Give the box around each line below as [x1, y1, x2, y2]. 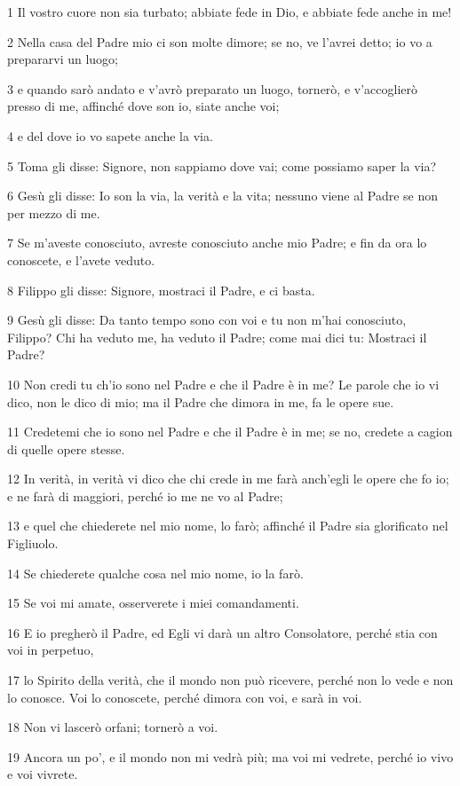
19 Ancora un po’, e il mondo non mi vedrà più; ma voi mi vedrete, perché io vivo [7, 747, 454, 766]
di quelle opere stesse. [7, 439, 125, 458]
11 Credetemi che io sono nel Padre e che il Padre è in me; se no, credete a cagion [7, 422, 453, 441]
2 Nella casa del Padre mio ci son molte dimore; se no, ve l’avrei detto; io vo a [7, 32, 432, 51]
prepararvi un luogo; [7, 50, 118, 68]
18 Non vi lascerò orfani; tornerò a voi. [7, 718, 218, 736]
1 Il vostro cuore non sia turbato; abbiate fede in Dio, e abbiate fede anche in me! [7, 3, 452, 20]
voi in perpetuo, [7, 641, 94, 659]
